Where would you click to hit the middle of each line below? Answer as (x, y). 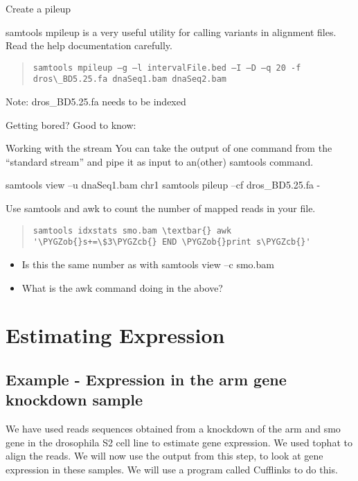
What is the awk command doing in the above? (122, 287)
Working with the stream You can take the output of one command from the (169, 148)
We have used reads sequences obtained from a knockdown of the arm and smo (173, 429)
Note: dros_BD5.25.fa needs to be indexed (96, 102)
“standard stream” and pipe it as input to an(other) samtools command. (160, 161)
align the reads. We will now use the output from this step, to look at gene (164, 456)
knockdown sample (74, 400)
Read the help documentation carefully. (89, 45)
